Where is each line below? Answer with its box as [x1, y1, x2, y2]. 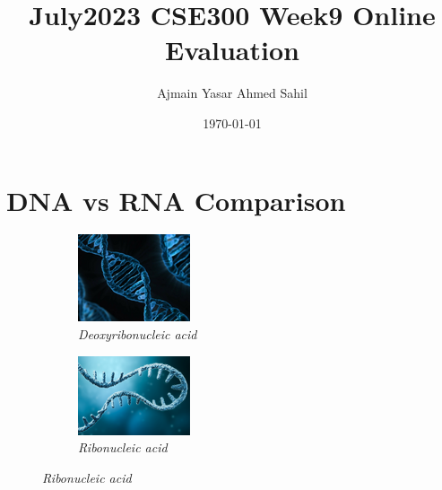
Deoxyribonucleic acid [78, 325, 197, 344]
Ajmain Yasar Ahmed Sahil [157, 83, 308, 102]
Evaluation [165, 31, 299, 68]
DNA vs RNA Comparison [6, 181, 346, 218]
